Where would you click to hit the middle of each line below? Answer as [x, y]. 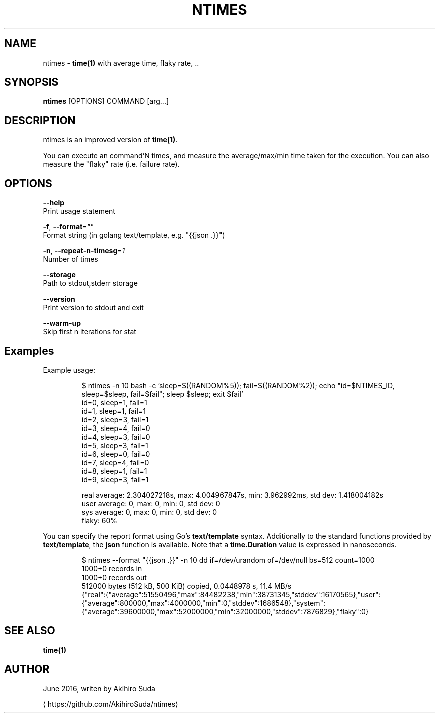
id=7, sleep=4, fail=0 [115, 462]
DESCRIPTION [40, 120]
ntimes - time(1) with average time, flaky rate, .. [121, 63]
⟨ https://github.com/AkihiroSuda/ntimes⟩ [111, 704]
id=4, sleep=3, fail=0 [116, 437]
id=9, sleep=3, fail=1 [115, 479]
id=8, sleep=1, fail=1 [114, 471]
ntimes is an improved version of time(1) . [110, 140]
